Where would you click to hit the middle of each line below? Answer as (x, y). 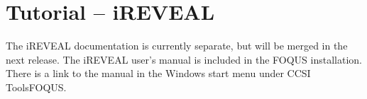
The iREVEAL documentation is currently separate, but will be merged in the (177, 46)
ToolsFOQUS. (36, 87)
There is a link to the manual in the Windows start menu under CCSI (158, 73)
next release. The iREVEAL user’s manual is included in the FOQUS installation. (184, 59)
